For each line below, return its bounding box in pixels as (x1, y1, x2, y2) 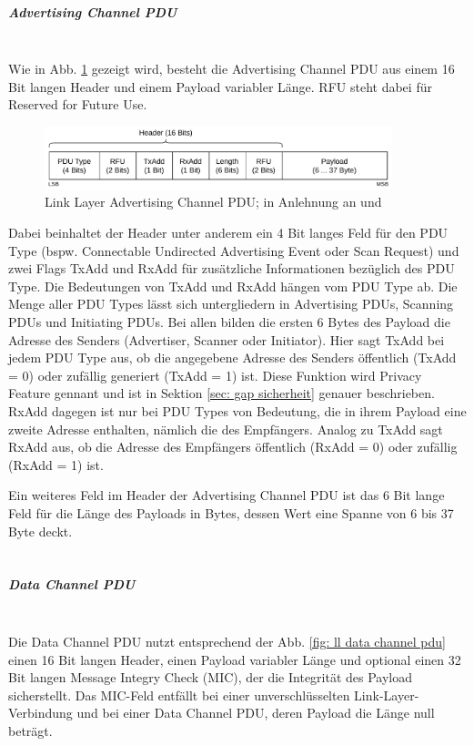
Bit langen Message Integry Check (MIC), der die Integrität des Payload (8, 668, 413, 687)
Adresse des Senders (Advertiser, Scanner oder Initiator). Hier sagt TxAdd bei (8, 330, 445, 349)
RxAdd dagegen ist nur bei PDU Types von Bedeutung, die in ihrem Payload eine (8, 402, 467, 420)
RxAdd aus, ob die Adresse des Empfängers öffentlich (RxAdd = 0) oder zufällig (8, 437, 458, 456)
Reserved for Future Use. (8, 95, 147, 114)
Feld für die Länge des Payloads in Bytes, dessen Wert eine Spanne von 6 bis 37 (8, 503, 454, 522)
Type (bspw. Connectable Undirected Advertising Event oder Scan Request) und (8, 240, 459, 260)
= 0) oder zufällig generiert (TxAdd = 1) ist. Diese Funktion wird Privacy (8, 365, 422, 384)
